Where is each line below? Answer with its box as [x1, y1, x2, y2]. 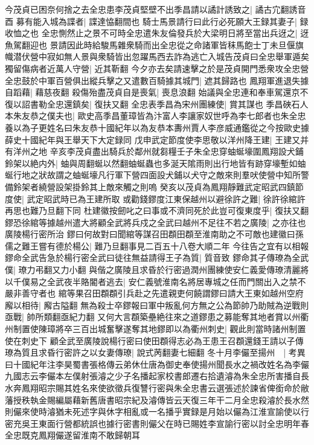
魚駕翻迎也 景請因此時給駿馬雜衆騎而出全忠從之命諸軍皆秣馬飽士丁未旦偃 [5, 38, 295, 51]
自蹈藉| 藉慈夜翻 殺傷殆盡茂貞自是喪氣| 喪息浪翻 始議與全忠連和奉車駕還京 [5, 86, 300, 98]
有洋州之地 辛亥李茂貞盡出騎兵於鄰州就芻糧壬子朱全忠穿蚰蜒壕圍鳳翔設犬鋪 [5, 145, 304, 158]
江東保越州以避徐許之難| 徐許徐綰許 [165, 192, 306, 205]
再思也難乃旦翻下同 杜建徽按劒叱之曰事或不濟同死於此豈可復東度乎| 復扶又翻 [5, 204, 309, 217]
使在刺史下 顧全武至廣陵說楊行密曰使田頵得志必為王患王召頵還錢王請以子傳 [5, 334, 304, 347]
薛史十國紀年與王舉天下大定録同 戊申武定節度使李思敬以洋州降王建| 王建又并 [5, 133, 309, 146]
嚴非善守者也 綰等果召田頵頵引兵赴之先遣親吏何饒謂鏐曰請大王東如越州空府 [5, 287, 304, 299]
